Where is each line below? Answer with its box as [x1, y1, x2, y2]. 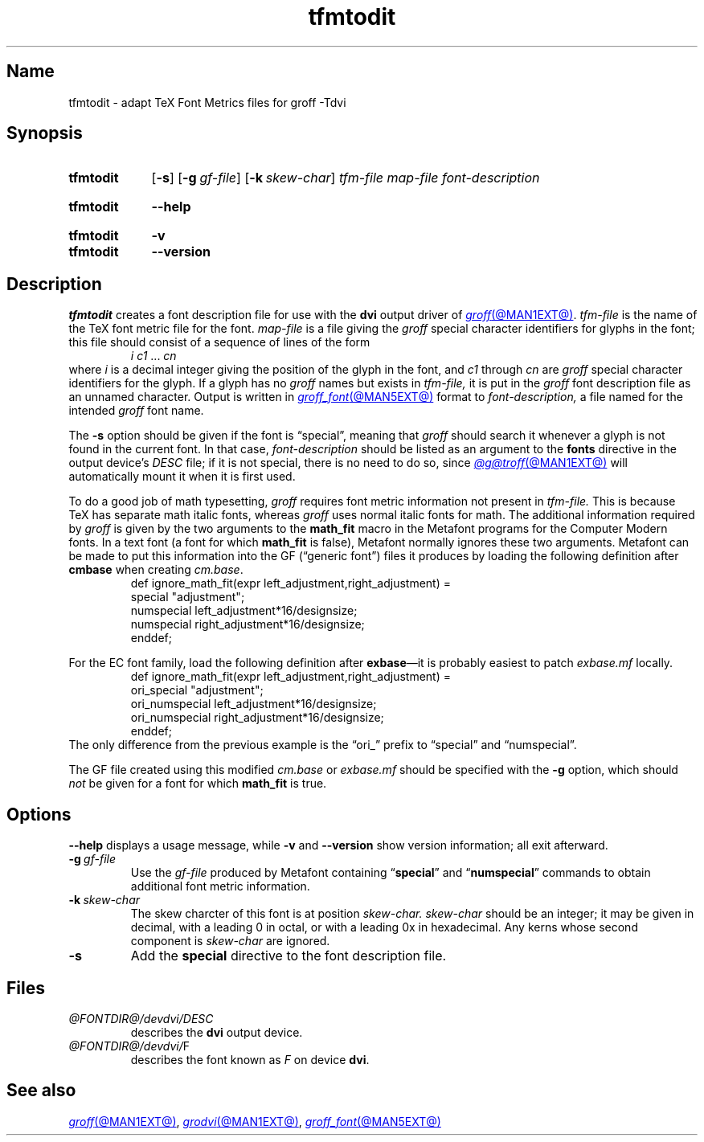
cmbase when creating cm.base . [68, 563, 244, 577]
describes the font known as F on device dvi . [130, 1052, 370, 1066]
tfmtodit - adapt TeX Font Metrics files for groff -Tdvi [68, 95, 346, 109]
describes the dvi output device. [130, 1025, 303, 1039]
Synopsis [6, 123, 83, 144]
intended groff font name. [68, 403, 204, 418]
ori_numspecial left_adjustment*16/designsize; [130, 697, 377, 711]
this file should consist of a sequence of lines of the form [68, 335, 370, 350]
